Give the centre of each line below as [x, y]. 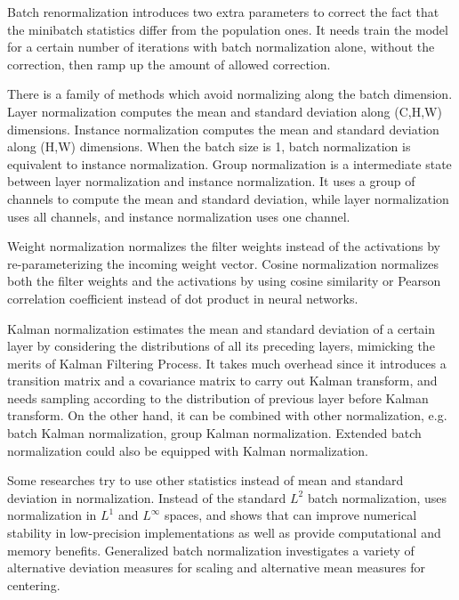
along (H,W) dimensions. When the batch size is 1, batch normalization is [209, 146]
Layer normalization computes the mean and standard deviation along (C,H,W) [225, 111]
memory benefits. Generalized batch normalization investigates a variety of [211, 550]
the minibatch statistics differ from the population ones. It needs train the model [228, 29]
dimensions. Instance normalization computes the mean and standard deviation [223, 129]
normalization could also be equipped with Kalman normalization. [188, 450]
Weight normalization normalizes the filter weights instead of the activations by [224, 246]
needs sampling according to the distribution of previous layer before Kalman [218, 397]
